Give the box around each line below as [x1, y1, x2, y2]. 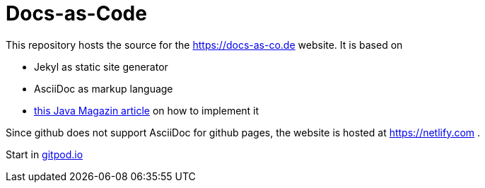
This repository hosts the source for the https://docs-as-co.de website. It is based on [6, 38, 403, 51]
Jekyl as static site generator [34, 60, 168, 73]
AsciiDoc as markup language [34, 82, 173, 95]
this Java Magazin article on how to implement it [34, 104, 259, 117]
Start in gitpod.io [6, 148, 83, 160]
